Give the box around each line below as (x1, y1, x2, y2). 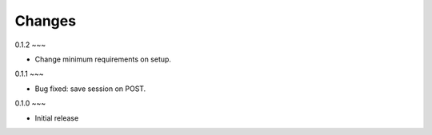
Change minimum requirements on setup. (34, 54, 172, 64)
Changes (14, 12, 76, 30)
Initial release (34, 113, 79, 123)
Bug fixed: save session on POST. (34, 84, 146, 93)
